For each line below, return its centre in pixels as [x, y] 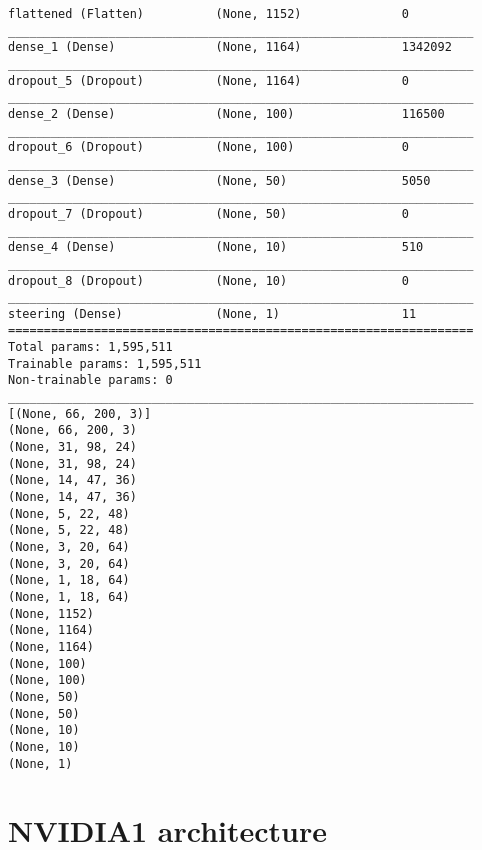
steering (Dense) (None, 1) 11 [212, 313]
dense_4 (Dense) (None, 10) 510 [216, 247]
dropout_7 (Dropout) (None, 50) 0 [208, 213]
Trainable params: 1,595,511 [105, 363]
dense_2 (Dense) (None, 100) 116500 [226, 113]
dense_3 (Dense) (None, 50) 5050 [219, 180]
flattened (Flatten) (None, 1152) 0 [208, 14]
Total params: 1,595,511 [90, 347]
